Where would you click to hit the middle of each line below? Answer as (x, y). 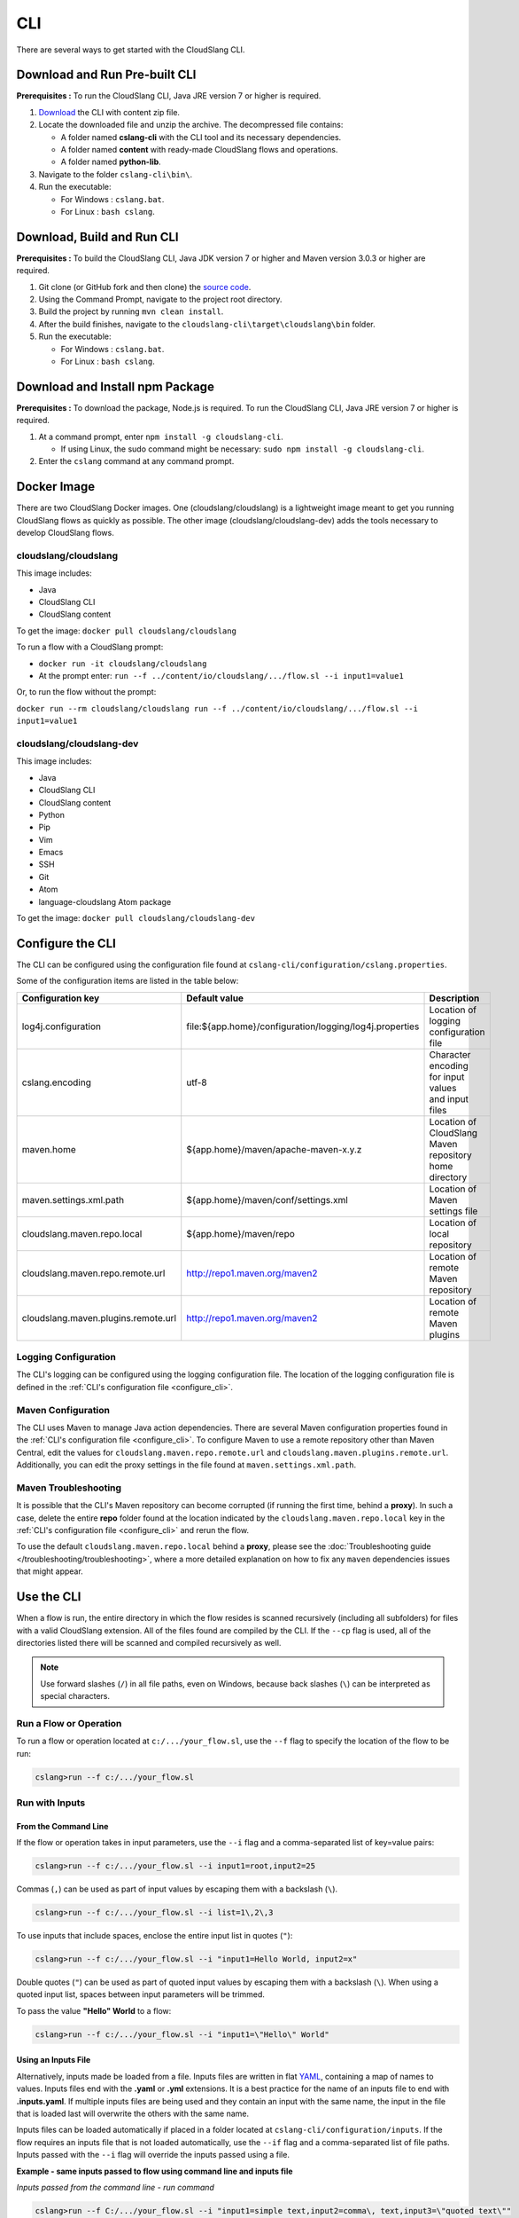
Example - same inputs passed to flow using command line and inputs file (155, 2171)
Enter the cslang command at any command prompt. (136, 461)
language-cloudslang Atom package (105, 901)
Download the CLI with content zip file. (109, 112)
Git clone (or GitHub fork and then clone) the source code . (145, 287)
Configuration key (61, 998)
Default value (215, 998)
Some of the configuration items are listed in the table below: (128, 981)
